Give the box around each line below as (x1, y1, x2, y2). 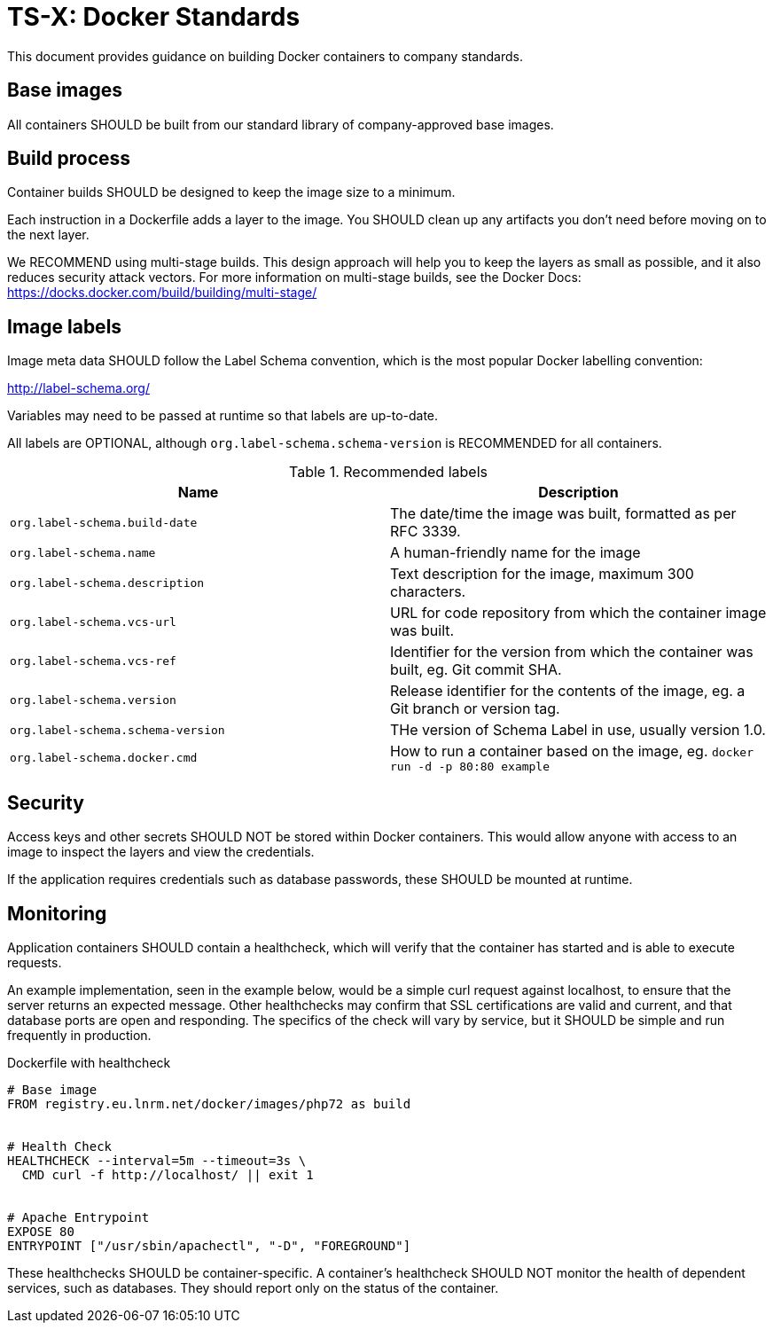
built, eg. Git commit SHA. (390, 661, 562, 679)
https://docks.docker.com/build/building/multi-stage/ (7, 285, 317, 301)
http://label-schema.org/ (7, 380, 150, 396)
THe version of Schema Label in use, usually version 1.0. (390, 721, 766, 739)
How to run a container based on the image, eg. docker (390, 742, 753, 761)
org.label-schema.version (10, 692, 176, 707)
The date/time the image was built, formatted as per (390, 505, 737, 523)
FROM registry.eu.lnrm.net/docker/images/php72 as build (7, 1096, 411, 1111)
